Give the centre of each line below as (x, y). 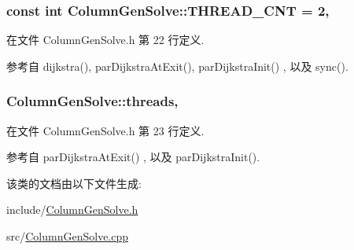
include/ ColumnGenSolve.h (72, 210)
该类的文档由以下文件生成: (74, 183)
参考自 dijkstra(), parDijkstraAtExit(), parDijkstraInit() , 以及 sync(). (177, 66)
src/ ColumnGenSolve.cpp (68, 236)
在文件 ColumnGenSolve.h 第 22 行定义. (105, 40)
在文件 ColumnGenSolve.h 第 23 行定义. (105, 130)
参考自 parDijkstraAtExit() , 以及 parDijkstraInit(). (133, 157)
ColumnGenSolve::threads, (92, 101)
